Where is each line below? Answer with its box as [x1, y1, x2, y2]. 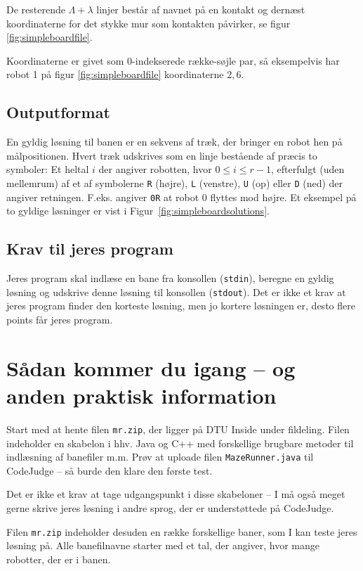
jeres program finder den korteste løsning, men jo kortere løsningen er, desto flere [6, 298, 355, 313]
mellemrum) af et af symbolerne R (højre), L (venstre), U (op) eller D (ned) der [6, 175, 343, 190]
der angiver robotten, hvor [98, 162, 212, 177]
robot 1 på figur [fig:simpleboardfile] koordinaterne [6, 67, 224, 82]
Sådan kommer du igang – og [6, 353, 296, 382]
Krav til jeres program [6, 238, 173, 259]
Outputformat [6, 101, 110, 123]
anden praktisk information [6, 380, 277, 409]
